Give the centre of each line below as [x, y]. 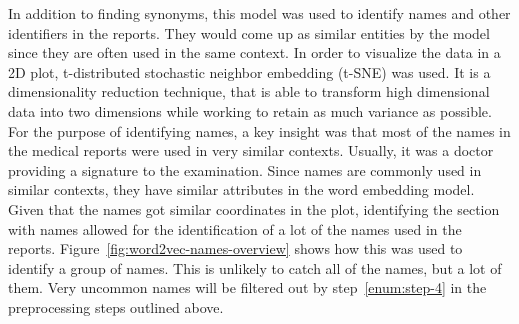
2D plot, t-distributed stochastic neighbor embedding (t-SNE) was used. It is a [249, 71]
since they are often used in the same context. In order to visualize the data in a [254, 52]
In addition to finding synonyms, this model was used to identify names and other [259, 13]
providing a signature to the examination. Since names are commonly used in [245, 169]
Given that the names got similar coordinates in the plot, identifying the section [254, 208]
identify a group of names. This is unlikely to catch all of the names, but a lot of [255, 267]
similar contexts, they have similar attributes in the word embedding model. [241, 189]
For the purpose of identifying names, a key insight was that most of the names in [259, 130]
